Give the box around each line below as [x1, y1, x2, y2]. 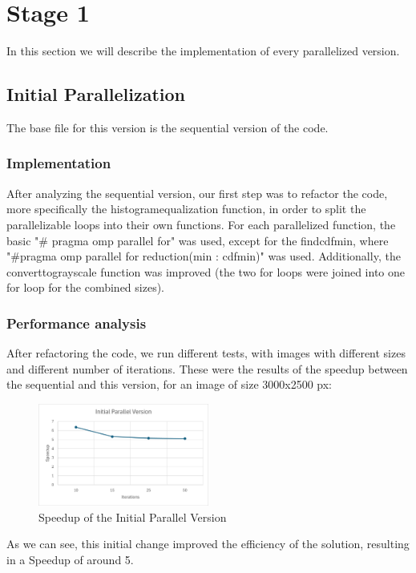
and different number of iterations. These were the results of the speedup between [6, 360, 408, 377]
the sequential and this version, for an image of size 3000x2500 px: [6, 376, 332, 393]
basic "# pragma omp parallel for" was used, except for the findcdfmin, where [6, 232, 389, 248]
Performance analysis [6, 313, 147, 333]
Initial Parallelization [6, 82, 186, 107]
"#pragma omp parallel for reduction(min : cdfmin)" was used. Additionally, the [6, 248, 401, 264]
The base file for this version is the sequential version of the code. [6, 119, 329, 135]
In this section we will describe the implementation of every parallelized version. [6, 42, 400, 59]
